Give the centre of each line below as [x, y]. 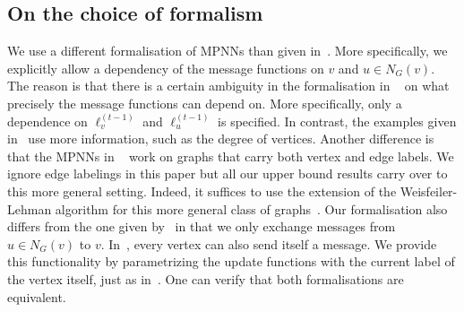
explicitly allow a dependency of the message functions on [166, 68]
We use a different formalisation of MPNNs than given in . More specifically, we [228, 51]
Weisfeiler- [429, 191]
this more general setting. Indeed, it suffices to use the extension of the [202, 191]
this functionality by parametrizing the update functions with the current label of [231, 261]
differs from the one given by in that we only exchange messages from [202, 226]
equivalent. [37, 296]
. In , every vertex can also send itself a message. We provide [269, 243]
